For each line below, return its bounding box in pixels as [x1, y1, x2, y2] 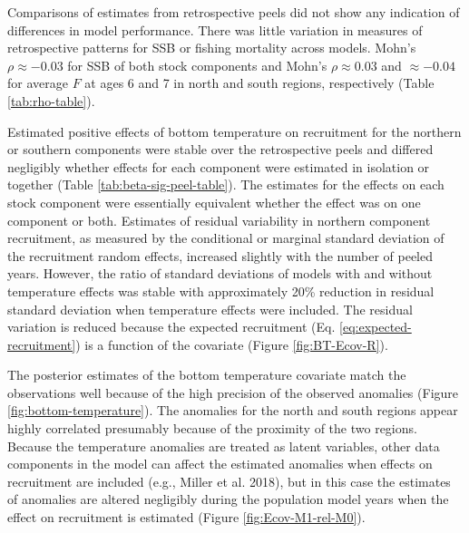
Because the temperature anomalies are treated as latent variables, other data [7, 436, 440, 455]
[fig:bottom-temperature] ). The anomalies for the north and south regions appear [7, 401, 458, 420]
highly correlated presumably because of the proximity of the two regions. [7, 419, 417, 438]
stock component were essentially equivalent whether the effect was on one [7, 192, 421, 211]
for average [7, 73, 68, 92]
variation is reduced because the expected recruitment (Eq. [7, 317, 336, 336]
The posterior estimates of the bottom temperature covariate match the [7, 365, 406, 384]
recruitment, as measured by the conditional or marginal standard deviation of [7, 228, 445, 247]
